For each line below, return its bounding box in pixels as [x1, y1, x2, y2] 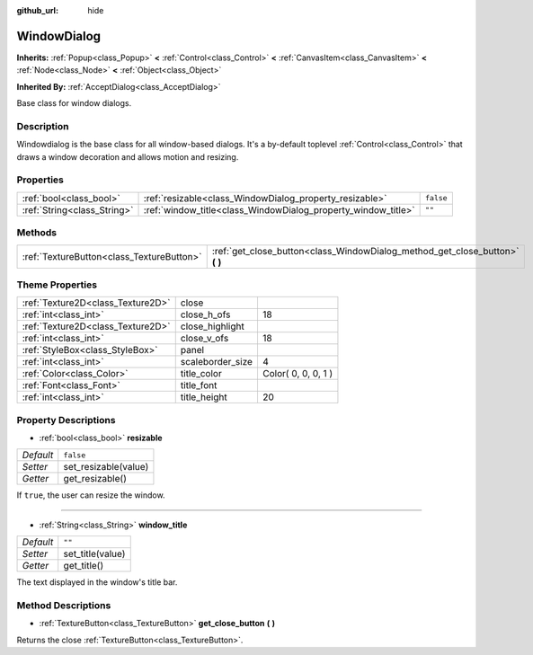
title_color [180, 367, 222, 380]
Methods [16, 226, 58, 239]
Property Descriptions [16, 413, 116, 426]
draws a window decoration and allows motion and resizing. [16, 151, 239, 162]
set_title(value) [63, 548, 126, 561]
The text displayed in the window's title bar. [16, 577, 178, 588]
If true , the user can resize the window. [16, 490, 165, 500]
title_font [180, 379, 218, 392]
